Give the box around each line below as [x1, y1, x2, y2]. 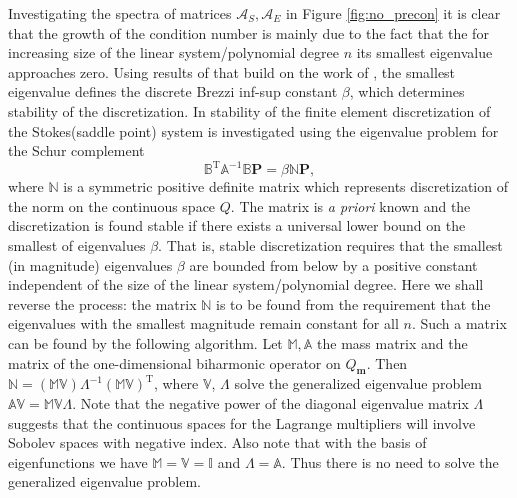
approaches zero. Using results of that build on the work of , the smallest [8, 61, 456, 82]
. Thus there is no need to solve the [281, 451, 499, 472]
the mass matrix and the [317, 333, 468, 353]
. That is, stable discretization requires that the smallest [158, 235, 503, 256]
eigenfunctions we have [8, 451, 148, 472]
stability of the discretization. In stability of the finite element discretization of [8, 100, 491, 121]
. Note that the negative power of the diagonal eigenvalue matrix [72, 392, 469, 413]
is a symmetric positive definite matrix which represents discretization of [63, 176, 508, 197]
